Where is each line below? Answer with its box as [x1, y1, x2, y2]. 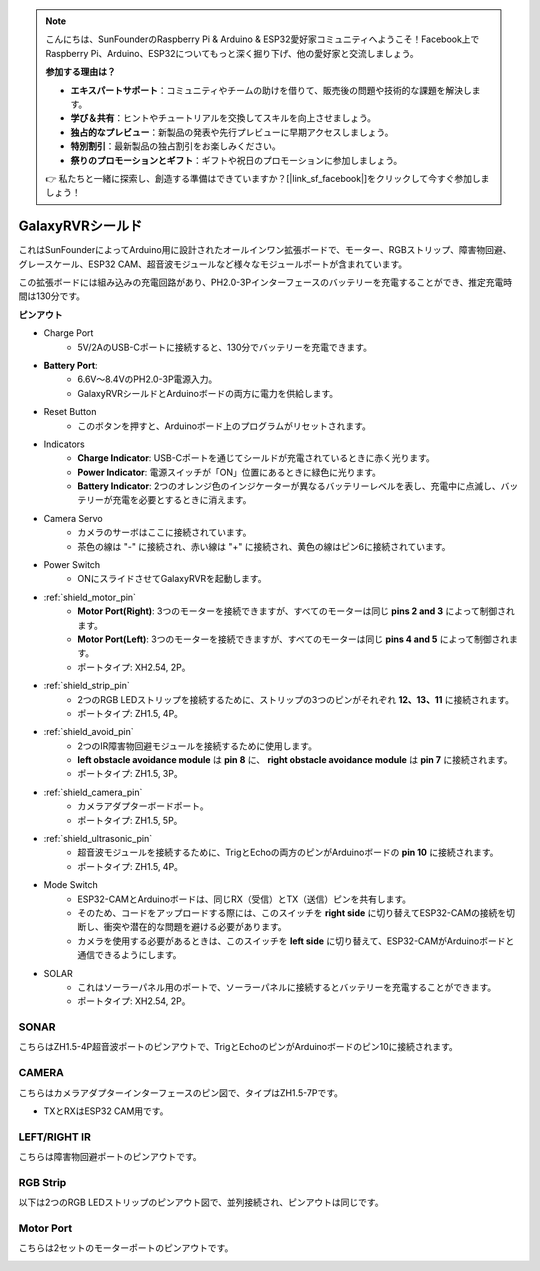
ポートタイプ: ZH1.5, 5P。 [77, 814, 183, 826]
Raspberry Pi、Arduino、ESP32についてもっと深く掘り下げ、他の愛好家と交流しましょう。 [45, 47, 419, 59]
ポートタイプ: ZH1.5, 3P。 [77, 768, 184, 780]
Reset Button [43, 406, 97, 418]
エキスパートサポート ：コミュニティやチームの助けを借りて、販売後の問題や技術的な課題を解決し [70, 84, 472, 96]
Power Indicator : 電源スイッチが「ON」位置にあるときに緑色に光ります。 [77, 466, 382, 478]
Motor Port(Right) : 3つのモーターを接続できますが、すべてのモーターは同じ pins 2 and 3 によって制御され [77, 605, 515, 617]
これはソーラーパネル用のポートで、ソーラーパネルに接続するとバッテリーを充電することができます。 [77, 981, 497, 993]
